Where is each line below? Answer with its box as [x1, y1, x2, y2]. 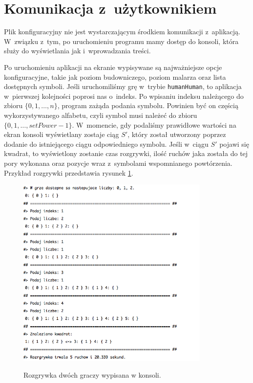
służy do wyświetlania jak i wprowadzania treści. [4, 45, 151, 56]
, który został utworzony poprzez [127, 129, 226, 139]
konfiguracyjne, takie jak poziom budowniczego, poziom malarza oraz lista [4, 71, 226, 82]
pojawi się [219, 138, 249, 149]
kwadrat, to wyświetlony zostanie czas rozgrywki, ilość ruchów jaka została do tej [4, 148, 248, 158]
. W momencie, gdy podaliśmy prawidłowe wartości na [72, 119, 236, 130]
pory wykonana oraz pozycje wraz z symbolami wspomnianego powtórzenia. [4, 158, 232, 168]
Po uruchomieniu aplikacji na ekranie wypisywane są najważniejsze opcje [4, 62, 222, 72]
